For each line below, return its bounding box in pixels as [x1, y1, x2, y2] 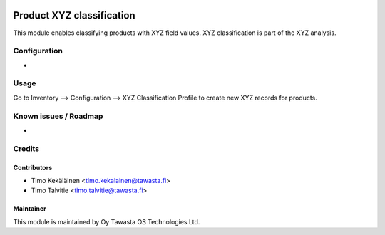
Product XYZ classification [13, 9, 135, 21]
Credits [13, 143, 39, 153]
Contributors [13, 163, 53, 172]
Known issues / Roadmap [13, 111, 103, 121]
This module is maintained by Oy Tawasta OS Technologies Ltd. [13, 217, 200, 226]
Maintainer [13, 204, 46, 213]
